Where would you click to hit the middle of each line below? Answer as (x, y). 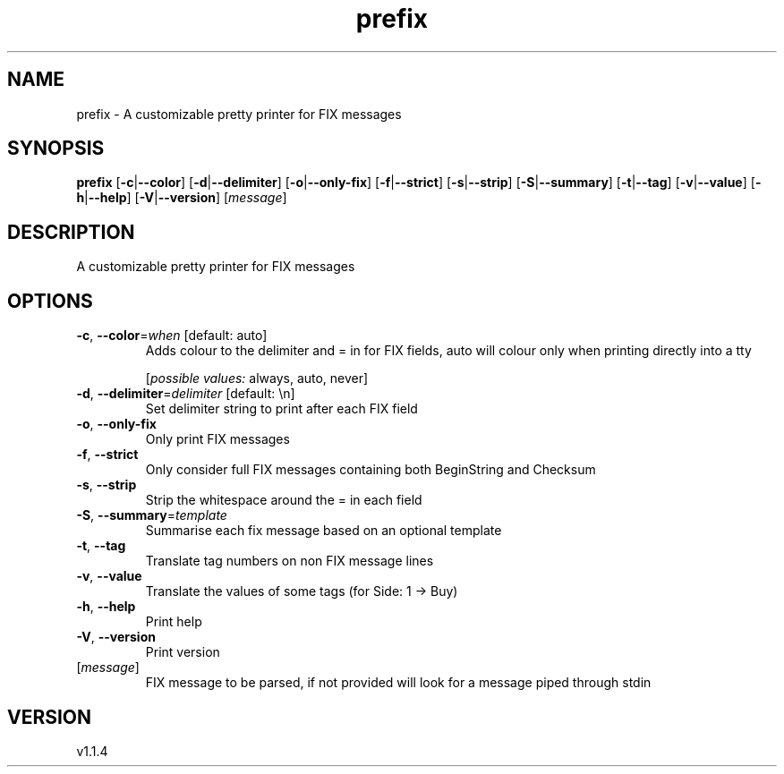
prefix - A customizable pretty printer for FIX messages (239, 114)
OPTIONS (50, 301)
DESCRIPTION (71, 232)
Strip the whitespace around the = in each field (284, 500)
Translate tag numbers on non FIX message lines (290, 561)
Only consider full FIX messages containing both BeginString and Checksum (371, 470)
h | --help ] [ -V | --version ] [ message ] (182, 198)
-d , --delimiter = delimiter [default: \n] (186, 394)
